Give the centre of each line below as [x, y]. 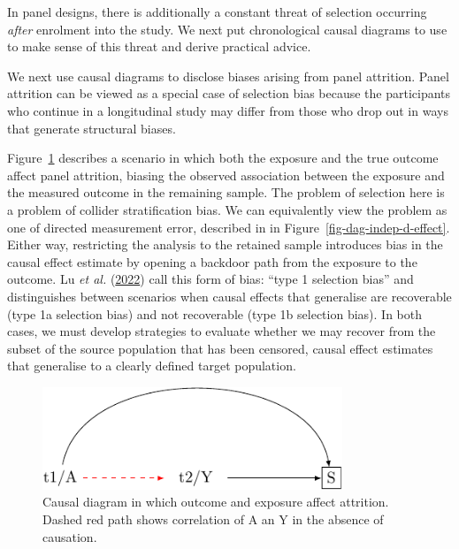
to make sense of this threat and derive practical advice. [159, 46]
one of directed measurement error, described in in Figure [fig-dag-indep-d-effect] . [229, 227]
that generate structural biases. [92, 128]
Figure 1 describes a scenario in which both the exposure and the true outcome [223, 158]
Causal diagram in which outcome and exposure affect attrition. [216, 502]
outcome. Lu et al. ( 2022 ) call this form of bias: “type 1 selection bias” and [210, 279]
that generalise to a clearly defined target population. [152, 366]
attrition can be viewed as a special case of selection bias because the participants [229, 93]
